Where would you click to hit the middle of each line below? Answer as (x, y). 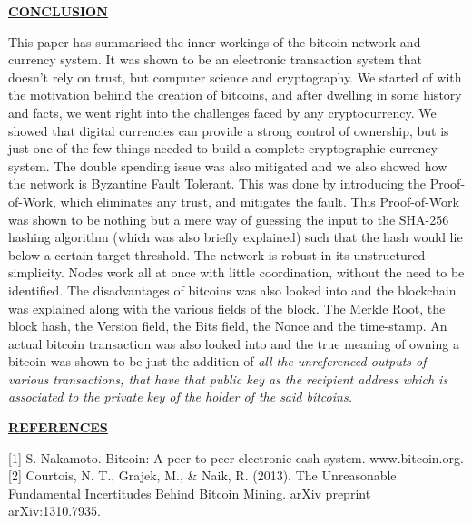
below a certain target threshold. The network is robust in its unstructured (217, 254)
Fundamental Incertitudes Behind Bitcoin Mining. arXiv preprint (190, 493)
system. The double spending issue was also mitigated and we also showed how (228, 165)
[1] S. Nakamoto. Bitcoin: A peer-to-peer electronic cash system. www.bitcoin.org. (236, 457)
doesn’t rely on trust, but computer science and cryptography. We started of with (235, 77)
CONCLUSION (58, 11)
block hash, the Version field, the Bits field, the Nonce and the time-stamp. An (228, 326)
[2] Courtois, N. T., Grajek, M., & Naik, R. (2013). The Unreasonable (202, 475)
